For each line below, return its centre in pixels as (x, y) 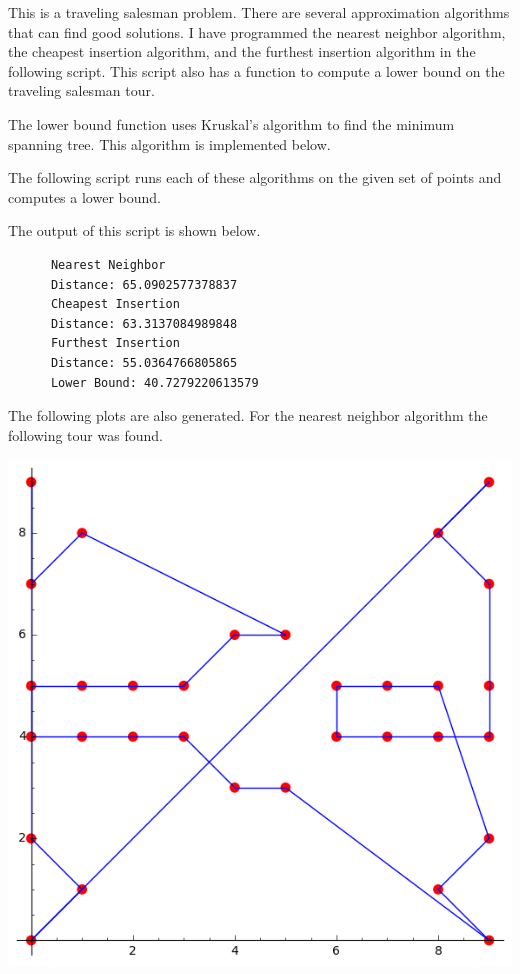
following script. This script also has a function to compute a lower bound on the (256, 70)
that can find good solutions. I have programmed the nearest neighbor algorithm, (257, 31)
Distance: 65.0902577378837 (144, 284)
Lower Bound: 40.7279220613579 (154, 382)
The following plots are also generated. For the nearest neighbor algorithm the (248, 415)
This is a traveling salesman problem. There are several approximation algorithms (259, 12)
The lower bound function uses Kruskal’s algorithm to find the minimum (231, 123)
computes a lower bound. (84, 196)
